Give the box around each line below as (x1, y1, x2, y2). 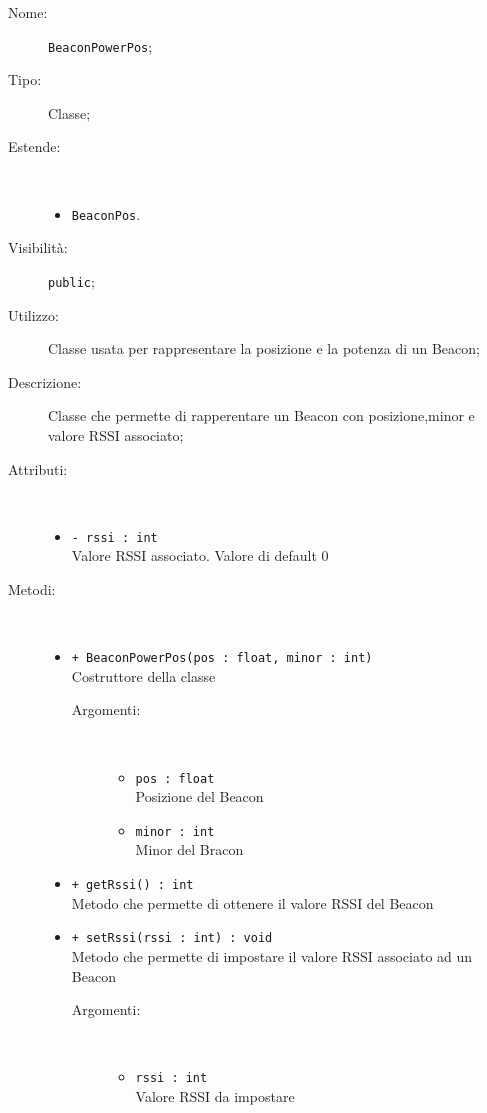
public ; (48, 270, 95, 291)
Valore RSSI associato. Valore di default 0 (71, 545, 329, 566)
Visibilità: (8, 237, 68, 258)
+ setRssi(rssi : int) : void (71, 931, 273, 946)
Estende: (8, 136, 61, 157)
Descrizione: (8, 371, 82, 392)
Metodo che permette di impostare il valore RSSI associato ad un (71, 945, 473, 966)
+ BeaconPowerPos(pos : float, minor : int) (71, 651, 373, 666)
